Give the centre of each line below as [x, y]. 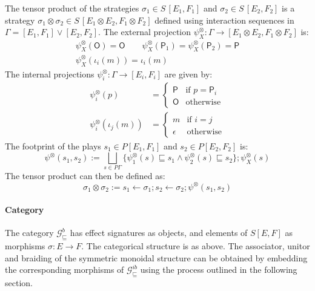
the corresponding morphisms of [65, 270]
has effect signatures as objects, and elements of [159, 233]
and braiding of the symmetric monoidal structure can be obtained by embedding [156, 257]
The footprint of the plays [53, 145]
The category [29, 233]
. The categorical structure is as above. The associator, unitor [196, 246]
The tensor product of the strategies [72, 8]
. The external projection [145, 32]
